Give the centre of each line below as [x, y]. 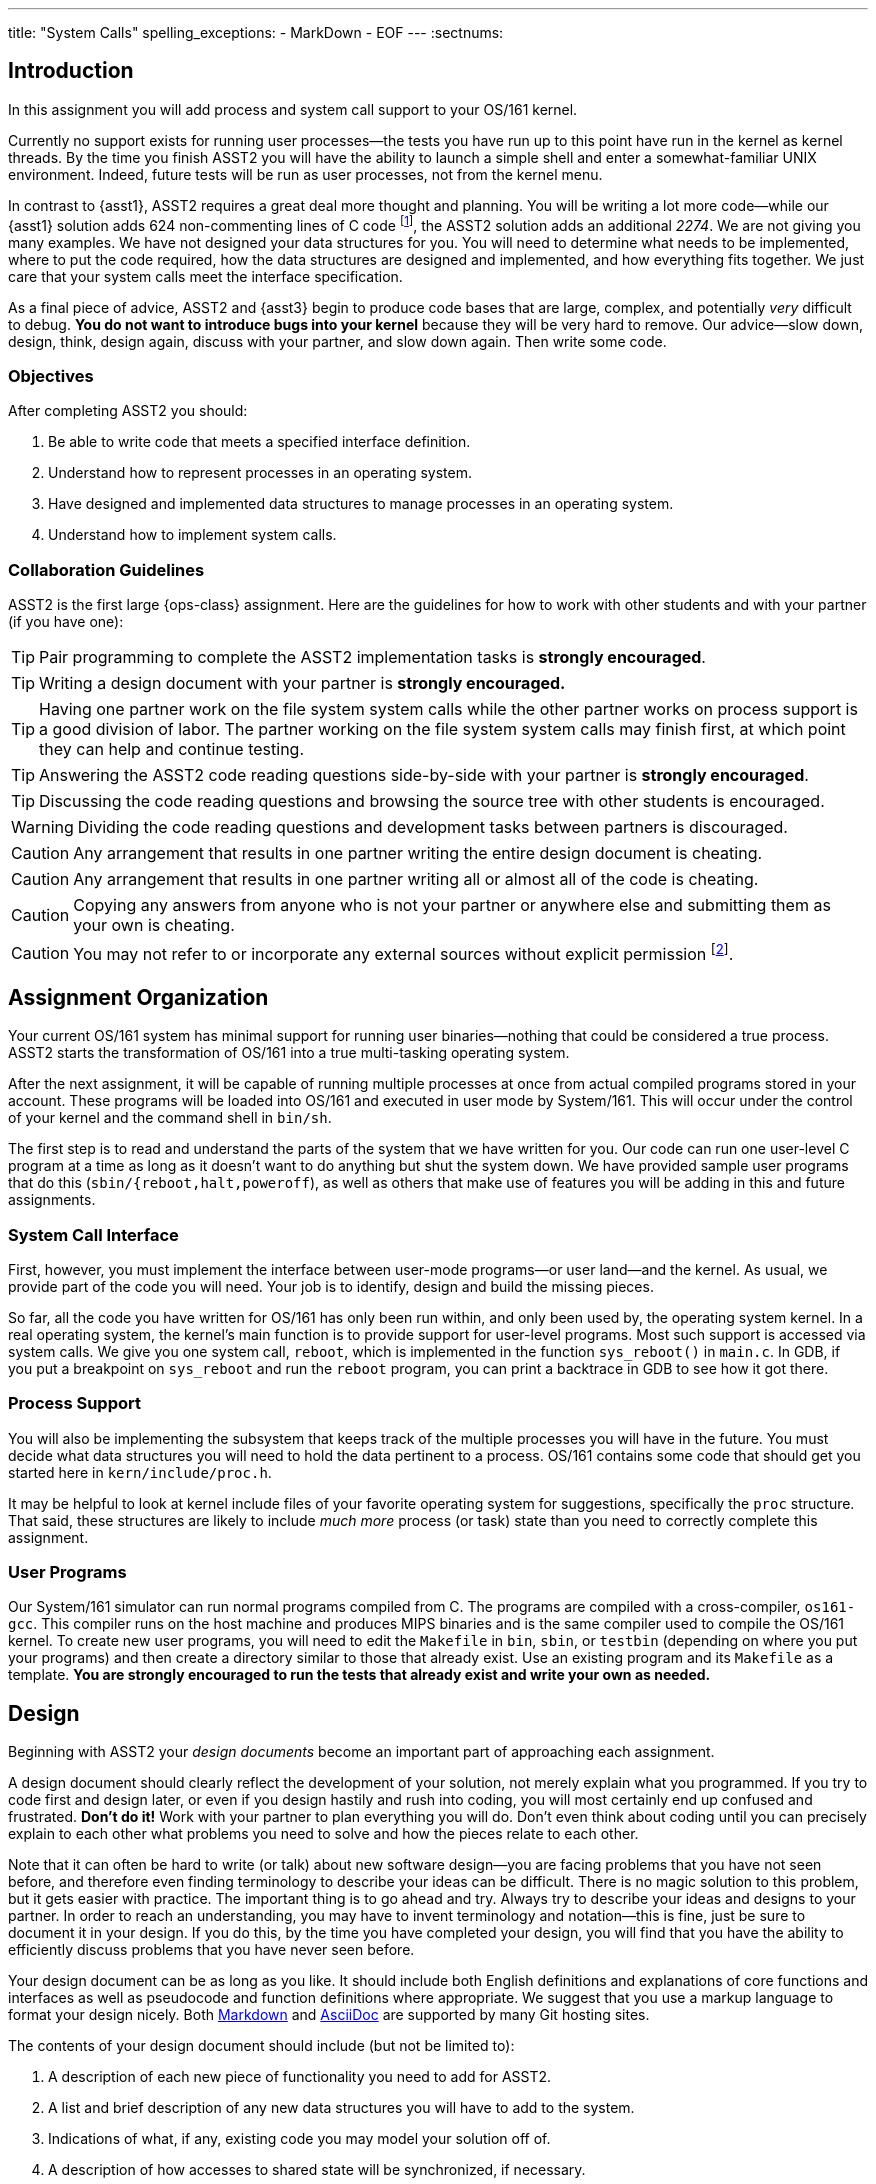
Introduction [71, 71]
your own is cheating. [154, 925]
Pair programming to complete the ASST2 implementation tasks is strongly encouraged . [372, 657]
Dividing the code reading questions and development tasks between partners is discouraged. [432, 827]
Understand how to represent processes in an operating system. [260, 473]
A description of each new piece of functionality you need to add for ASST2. [300, 2077]
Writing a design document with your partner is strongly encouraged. [302, 683]
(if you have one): [66, 621]
